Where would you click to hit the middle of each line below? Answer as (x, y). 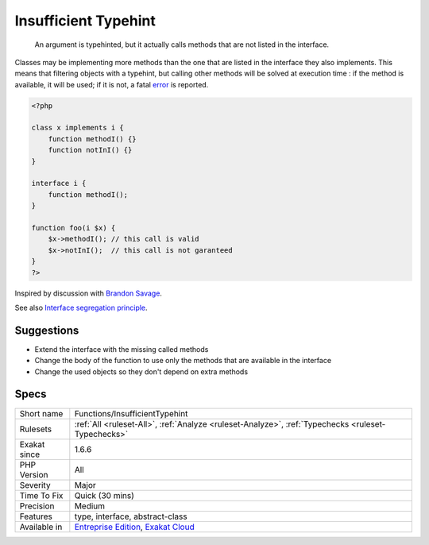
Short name (41, 413)
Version (34, 474)
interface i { (59, 184)
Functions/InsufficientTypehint (131, 413)
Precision (37, 506)
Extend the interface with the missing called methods (122, 349)
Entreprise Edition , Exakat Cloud (134, 527)
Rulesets (35, 429)
